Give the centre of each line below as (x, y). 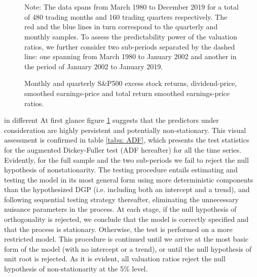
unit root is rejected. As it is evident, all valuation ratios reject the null (115, 259)
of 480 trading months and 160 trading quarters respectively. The (126, 16)
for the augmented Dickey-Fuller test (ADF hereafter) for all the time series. (123, 149)
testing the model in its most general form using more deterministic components (129, 179)
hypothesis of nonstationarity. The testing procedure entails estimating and (121, 170)
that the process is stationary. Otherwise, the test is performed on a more (118, 229)
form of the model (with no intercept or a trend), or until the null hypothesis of (128, 248)
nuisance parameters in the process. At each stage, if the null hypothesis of (120, 209)
